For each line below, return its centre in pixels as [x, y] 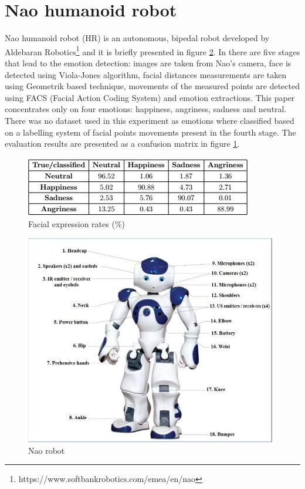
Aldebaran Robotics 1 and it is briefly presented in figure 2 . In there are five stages [152, 50]
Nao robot [47, 450]
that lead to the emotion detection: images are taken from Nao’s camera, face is [148, 63]
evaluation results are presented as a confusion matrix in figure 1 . [122, 144]
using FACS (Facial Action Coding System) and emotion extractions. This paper [150, 97]
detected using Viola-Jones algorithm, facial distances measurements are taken [146, 74]
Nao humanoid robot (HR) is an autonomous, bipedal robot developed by [137, 38]
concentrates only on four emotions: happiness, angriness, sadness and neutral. [146, 109]
